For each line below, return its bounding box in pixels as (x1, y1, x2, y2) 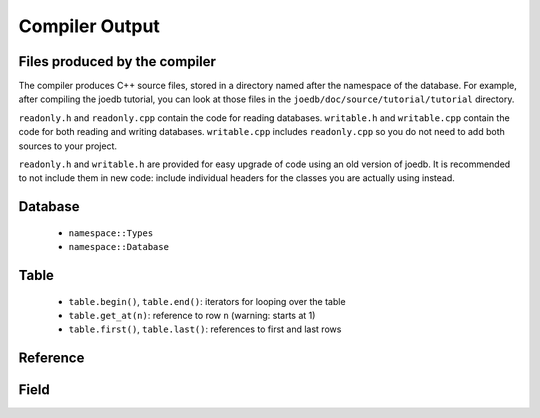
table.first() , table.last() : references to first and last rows (68, 323, 342, 335)
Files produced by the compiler (18, 53, 217, 70)
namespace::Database (68, 241, 170, 253)
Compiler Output (18, 15, 160, 37)
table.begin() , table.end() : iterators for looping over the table (68, 295, 346, 307)
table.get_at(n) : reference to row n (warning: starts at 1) (68, 310, 316, 321)
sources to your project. (18, 140, 118, 152)
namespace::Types (68, 227, 154, 239)
